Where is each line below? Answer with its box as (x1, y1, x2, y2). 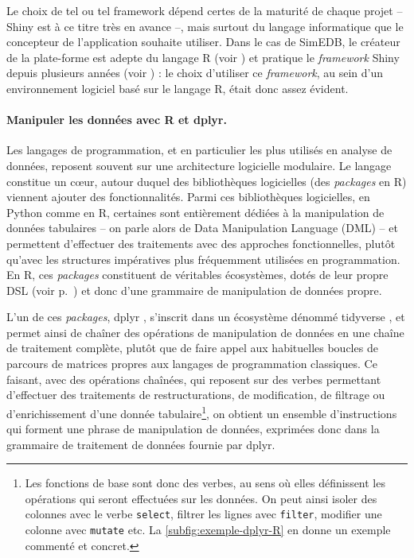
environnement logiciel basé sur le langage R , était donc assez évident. (6, 79, 349, 96)
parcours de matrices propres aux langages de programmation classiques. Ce (6, 355, 377, 372)
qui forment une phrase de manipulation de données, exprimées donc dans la (6, 420, 380, 437)
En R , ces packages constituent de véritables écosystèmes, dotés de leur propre (6, 266, 389, 283)
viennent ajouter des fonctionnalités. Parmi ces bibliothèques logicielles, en (6, 188, 370, 205)
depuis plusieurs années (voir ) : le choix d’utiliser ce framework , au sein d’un (6, 64, 384, 81)
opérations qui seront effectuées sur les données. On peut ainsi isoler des (25, 490, 377, 506)
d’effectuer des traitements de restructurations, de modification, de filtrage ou (6, 386, 385, 403)
